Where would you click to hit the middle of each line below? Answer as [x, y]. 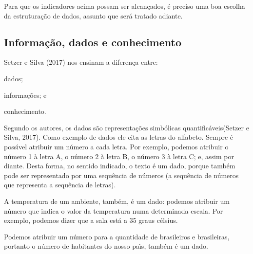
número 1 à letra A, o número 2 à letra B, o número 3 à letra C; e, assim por [119, 156]
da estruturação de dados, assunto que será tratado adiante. [93, 15]
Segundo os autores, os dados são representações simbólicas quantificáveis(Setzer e [126, 127]
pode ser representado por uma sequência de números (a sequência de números [121, 175]
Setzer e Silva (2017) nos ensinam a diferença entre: [81, 62]
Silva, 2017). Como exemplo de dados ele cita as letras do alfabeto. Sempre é [119, 137]
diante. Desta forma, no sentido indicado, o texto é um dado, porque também [120, 166]
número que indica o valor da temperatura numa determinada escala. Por [114, 210]
